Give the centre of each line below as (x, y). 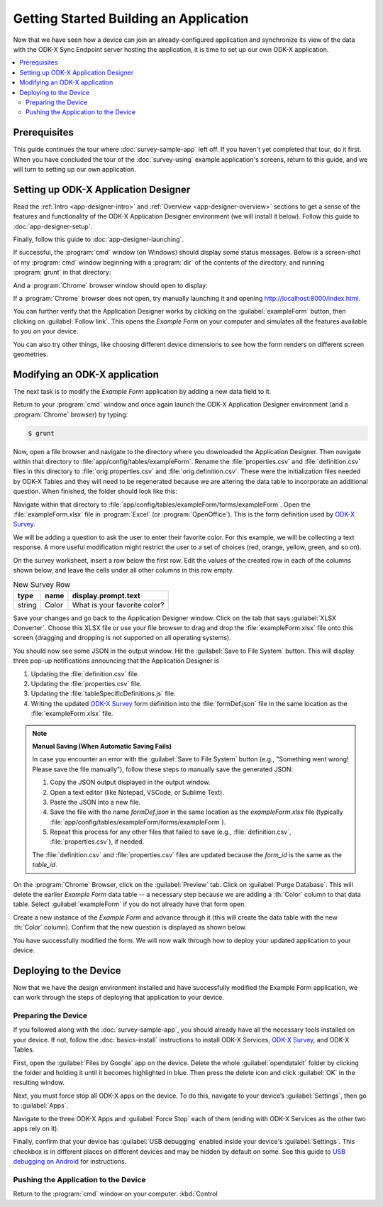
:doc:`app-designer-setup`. (53, 226)
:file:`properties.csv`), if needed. (97, 842)
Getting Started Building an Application (131, 18)
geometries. (31, 354)
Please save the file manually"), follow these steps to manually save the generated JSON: (163, 769)
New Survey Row (42, 585)
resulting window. (39, 1083)
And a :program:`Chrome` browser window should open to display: (111, 285)
